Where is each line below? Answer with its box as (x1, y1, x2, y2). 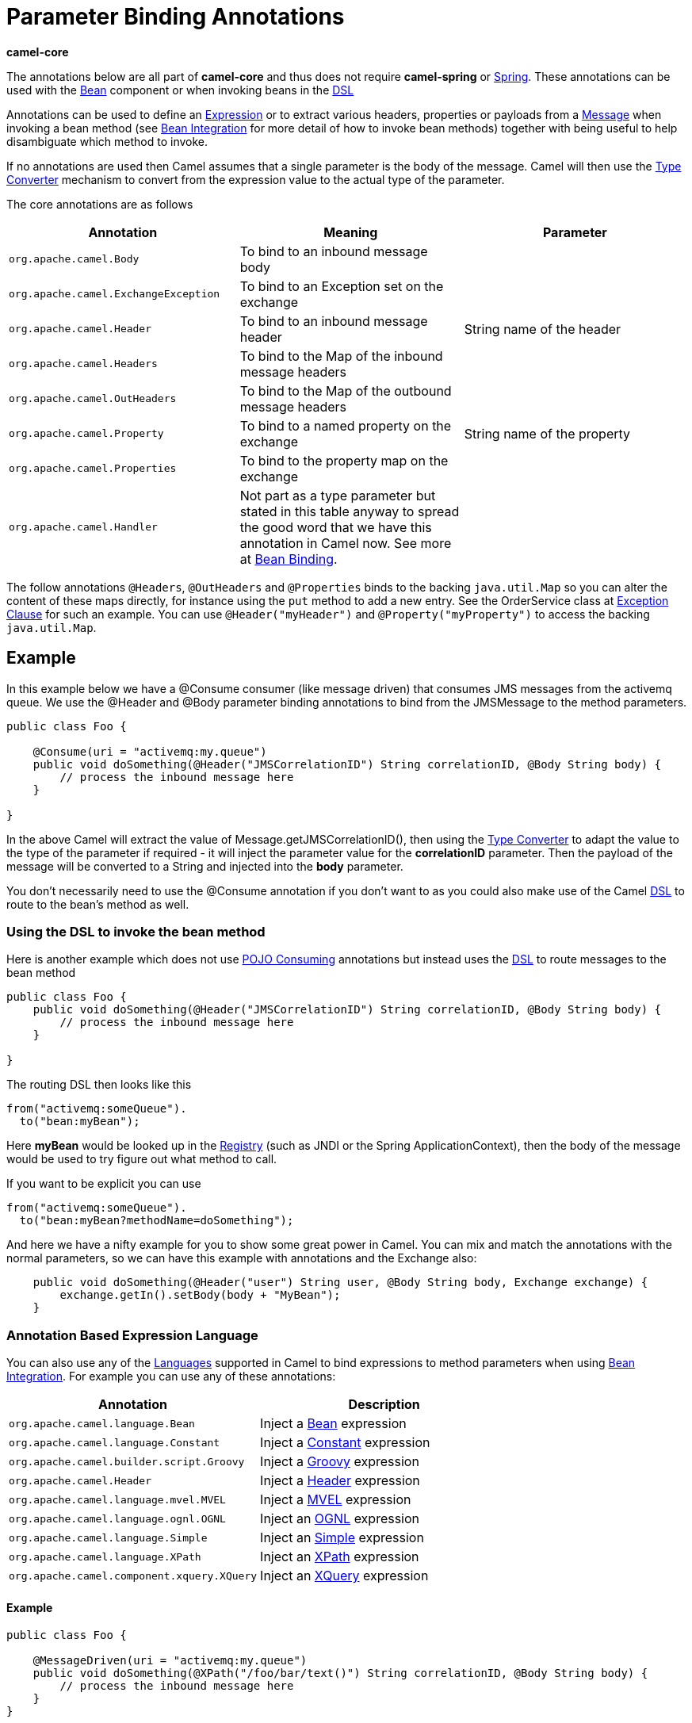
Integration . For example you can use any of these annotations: (6, 1369, 336, 1384)
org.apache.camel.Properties (9, 462, 177, 475)
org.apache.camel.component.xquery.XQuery (9, 1569, 258, 1582)
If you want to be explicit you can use (6, 1177, 201, 1191)
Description (348, 1396, 420, 1413)
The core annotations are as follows (6, 197, 193, 211)
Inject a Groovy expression (260, 1453, 419, 1470)
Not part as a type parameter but (239, 487, 436, 503)
